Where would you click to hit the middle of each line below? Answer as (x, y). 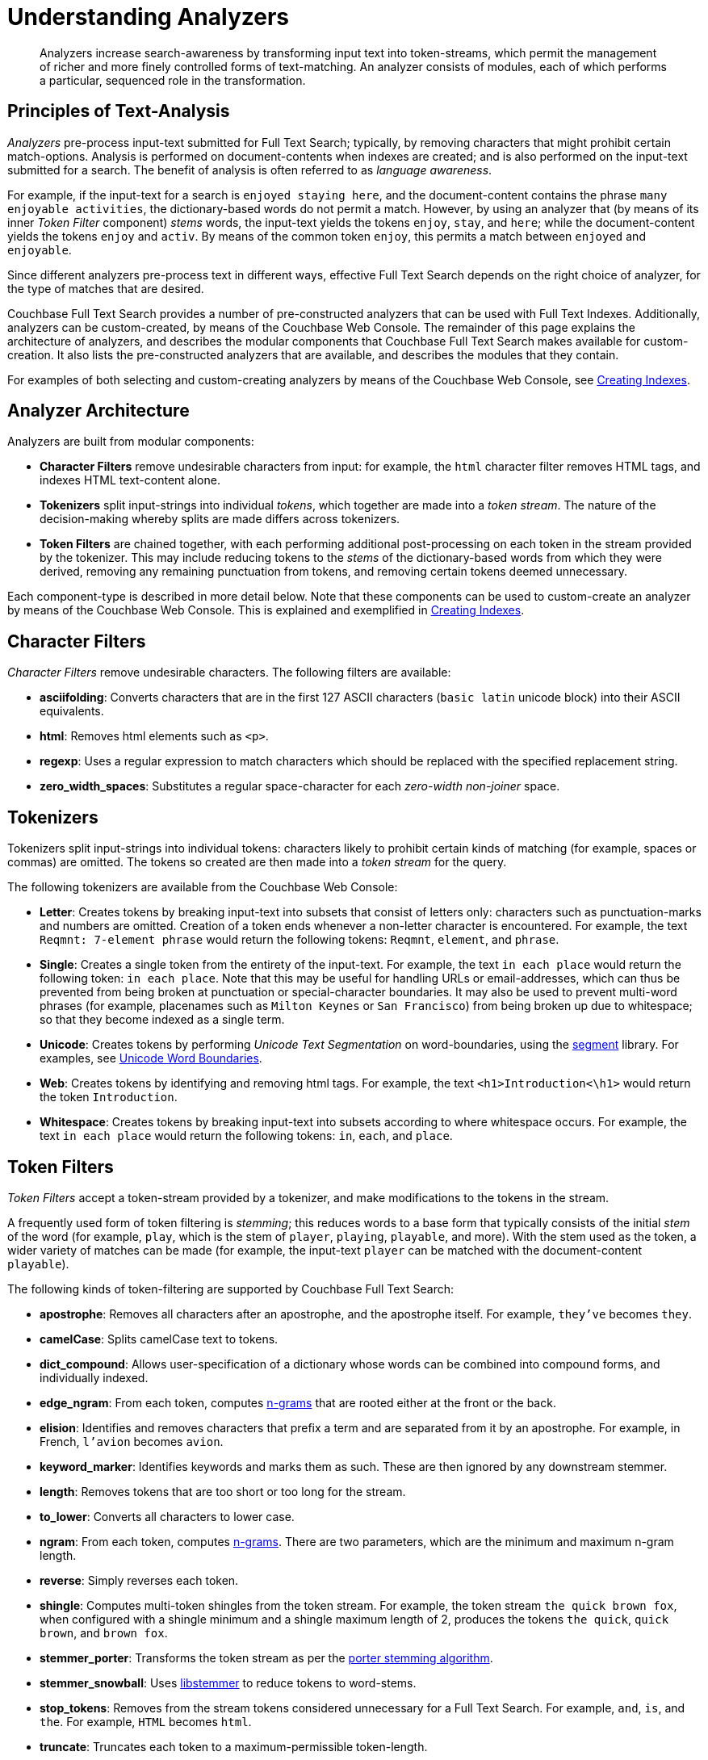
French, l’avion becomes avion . (132, 1441)
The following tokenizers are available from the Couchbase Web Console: (203, 887)
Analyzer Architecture (98, 411)
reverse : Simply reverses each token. (139, 1580)
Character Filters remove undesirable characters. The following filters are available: (229, 673)
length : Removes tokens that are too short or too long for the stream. (223, 1491)
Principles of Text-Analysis (119, 111)
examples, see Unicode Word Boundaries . (151, 1058)
